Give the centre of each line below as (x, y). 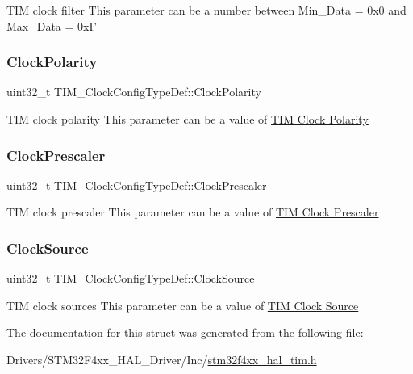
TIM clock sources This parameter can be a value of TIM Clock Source (183, 305)
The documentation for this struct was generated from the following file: (185, 332)
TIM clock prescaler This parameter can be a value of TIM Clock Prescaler (193, 212)
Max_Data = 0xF (52, 25)
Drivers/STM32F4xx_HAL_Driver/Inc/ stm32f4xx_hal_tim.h (162, 359)
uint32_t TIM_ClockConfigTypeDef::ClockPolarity (134, 92)
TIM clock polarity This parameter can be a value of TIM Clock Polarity (188, 119)
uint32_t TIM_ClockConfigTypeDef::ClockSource (131, 278)
